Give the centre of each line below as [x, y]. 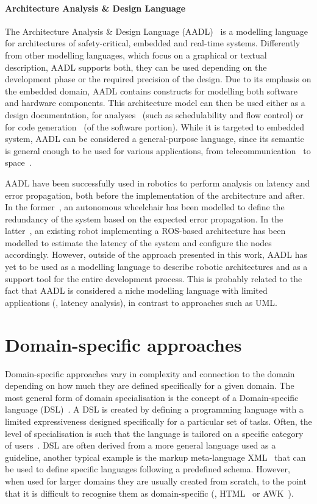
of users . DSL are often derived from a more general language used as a [141, 445]
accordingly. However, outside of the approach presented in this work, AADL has [156, 254]
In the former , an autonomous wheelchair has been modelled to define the [145, 207]
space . [18, 162]
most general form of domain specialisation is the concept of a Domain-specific [152, 397]
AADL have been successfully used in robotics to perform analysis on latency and [158, 183]
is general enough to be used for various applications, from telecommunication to [158, 150]
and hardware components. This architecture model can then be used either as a [155, 103]
